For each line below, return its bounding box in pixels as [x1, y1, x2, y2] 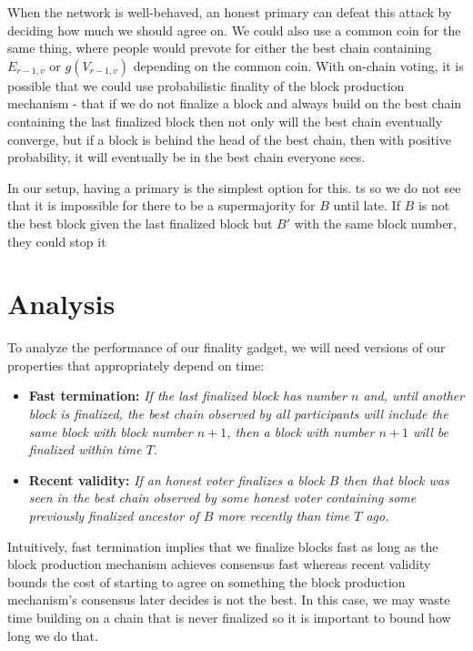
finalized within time [28, 440, 142, 459]
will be [412, 422, 449, 441]
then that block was [343, 470, 449, 489]
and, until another [363, 386, 465, 405]
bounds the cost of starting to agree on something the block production [7, 572, 406, 591]
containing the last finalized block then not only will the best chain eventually [7, 111, 443, 130]
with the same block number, [294, 213, 457, 232]
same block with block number [28, 422, 193, 441]
